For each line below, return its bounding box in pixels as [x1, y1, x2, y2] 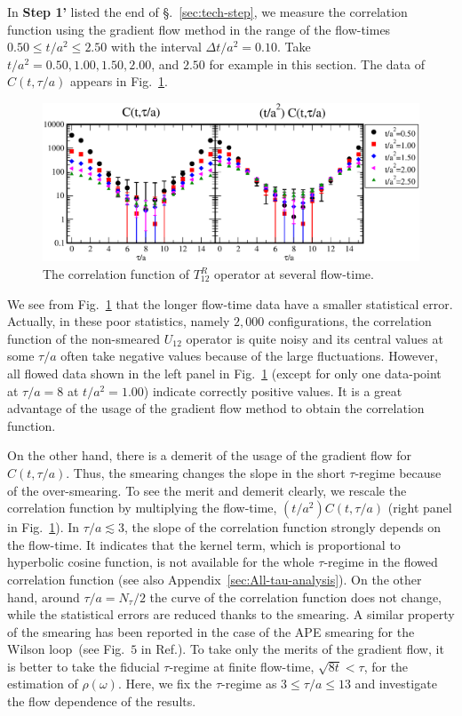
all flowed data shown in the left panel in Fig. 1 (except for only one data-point [7, 363, 442, 382]
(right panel [387, 498, 452, 517]
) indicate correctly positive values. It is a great [143, 381, 402, 400]
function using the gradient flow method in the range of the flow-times [7, 20, 391, 38]
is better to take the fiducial [7, 656, 160, 675]
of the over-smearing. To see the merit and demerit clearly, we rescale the [7, 481, 407, 499]
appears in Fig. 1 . [69, 72, 168, 91]
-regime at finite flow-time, [169, 656, 315, 675]
